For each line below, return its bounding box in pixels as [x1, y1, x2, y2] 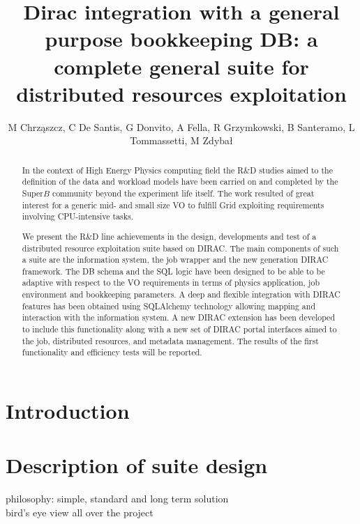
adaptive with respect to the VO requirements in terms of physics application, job [22, 277, 320, 288]
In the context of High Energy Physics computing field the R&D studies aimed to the [22, 164, 333, 176]
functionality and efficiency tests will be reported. [22, 346, 202, 358]
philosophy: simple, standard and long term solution [6, 491, 229, 506]
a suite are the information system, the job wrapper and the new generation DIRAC [22, 254, 329, 265]
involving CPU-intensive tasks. [22, 210, 134, 222]
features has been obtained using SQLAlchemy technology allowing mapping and [22, 300, 316, 311]
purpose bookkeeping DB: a [45, 24, 318, 53]
